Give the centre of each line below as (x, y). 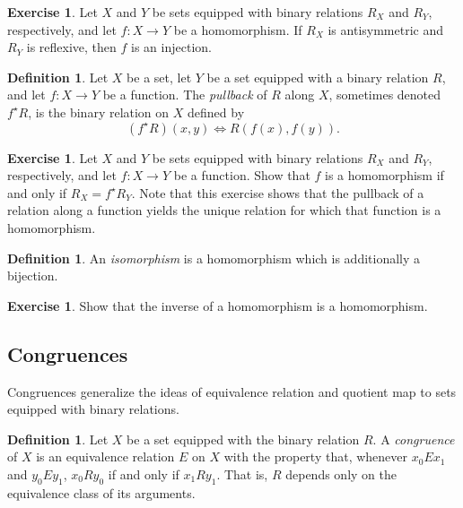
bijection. (33, 276)
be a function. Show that (242, 175)
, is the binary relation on (99, 112)
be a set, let (159, 77)
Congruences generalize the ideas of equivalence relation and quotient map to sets (232, 391)
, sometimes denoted (385, 95)
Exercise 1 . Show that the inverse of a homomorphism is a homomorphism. (218, 305)
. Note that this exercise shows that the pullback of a (278, 192)
